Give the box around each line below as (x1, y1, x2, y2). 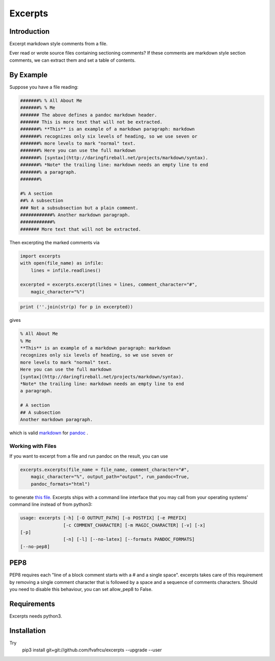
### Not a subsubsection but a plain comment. (20, 205, 139, 210)
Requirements (9, 599, 56, 608)
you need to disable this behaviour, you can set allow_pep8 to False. (9, 586, 153, 593)
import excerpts (20, 253, 61, 259)
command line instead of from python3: (9, 501, 93, 508)
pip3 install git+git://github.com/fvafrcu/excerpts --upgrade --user (22, 647, 162, 653)
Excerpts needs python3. (9, 613, 62, 619)
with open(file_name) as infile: (20, 261, 104, 266)
